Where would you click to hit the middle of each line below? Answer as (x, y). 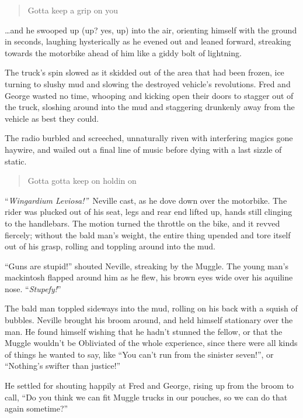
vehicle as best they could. (52, 118)
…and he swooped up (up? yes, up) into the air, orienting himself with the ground (151, 30)
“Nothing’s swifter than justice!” (63, 366)
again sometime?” (36, 408)
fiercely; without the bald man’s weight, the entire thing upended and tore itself (148, 234)
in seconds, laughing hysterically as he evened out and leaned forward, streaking (148, 41)
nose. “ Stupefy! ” (33, 288)
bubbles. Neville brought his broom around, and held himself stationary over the (149, 320)
